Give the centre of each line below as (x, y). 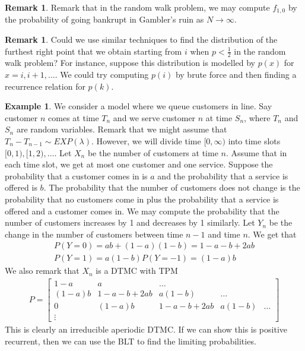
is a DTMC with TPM (137, 271)
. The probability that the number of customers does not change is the (172, 187)
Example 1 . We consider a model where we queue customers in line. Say (139, 106)
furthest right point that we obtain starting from (93, 51)
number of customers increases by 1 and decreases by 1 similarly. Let (130, 222)
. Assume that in (256, 152)
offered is (21, 187)
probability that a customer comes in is (76, 175)
